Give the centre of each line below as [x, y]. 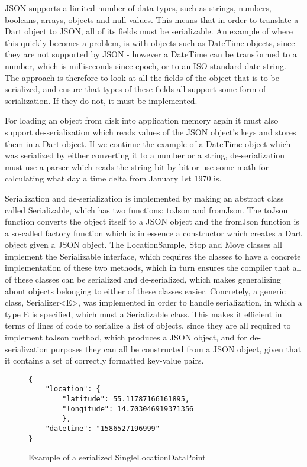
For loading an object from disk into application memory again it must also [142, 120]
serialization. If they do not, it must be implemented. [101, 100]
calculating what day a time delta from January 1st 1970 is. [113, 178]
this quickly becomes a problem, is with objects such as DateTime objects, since [150, 42]
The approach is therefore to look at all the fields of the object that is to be [142, 77]
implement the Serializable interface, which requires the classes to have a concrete [153, 256]
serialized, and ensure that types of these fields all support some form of [135, 89]
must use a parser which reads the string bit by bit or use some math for [137, 166]
